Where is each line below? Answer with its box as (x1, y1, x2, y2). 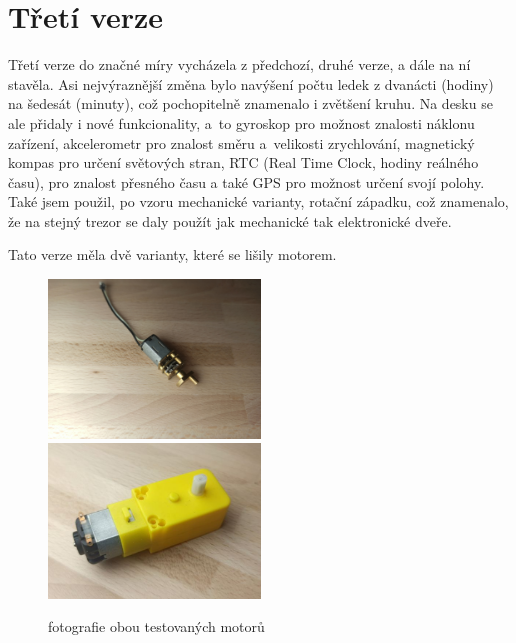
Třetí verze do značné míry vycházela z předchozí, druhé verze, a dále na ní (8, 54, 471, 75)
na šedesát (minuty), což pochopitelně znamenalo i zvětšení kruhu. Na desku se (8, 93, 493, 114)
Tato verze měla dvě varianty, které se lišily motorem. (8, 244, 337, 265)
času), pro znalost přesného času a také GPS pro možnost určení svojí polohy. (8, 171, 485, 192)
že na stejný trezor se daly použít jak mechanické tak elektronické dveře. (8, 210, 452, 231)
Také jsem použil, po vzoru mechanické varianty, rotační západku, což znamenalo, (8, 191, 509, 212)
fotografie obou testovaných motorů (48, 616, 265, 637)
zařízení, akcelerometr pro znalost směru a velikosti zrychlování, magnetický (8, 132, 475, 153)
